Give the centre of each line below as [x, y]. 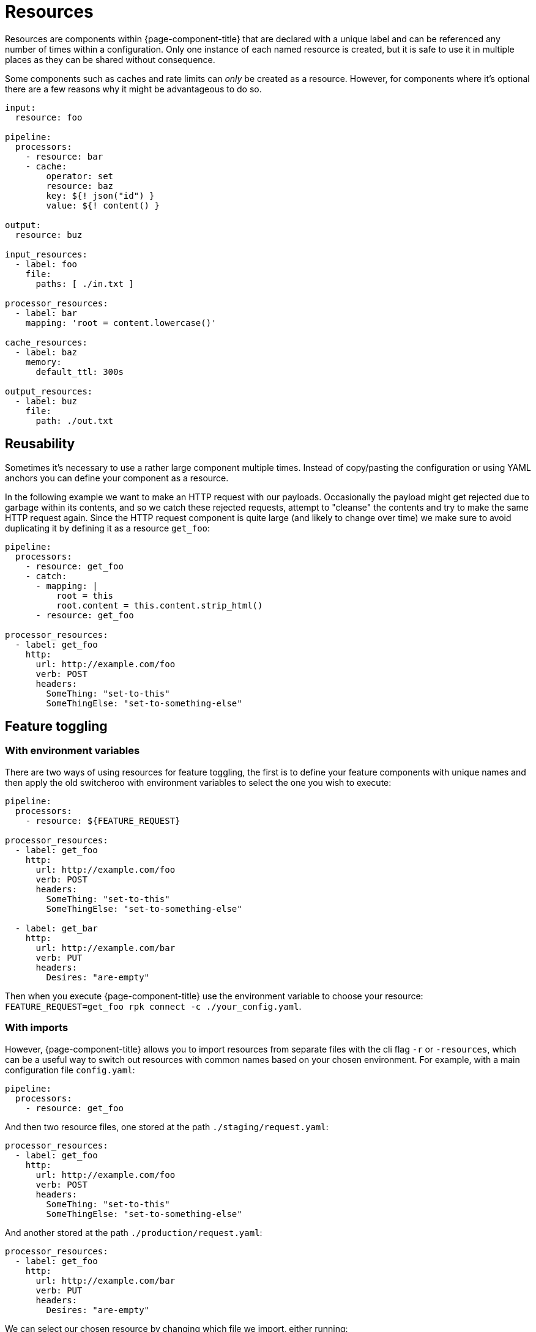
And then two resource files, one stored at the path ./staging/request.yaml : [167, 1127]
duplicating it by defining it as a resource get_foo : [108, 528]
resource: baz [80, 186]
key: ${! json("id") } [100, 195]
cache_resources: [46, 342]
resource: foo [49, 117]
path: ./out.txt [75, 420]
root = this [85, 595]
